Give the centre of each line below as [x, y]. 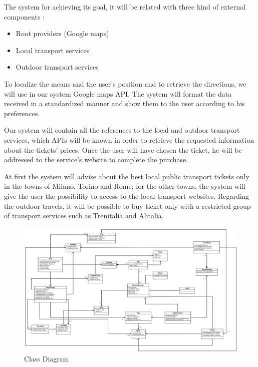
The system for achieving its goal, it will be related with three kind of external [125, 7]
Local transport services [53, 50]
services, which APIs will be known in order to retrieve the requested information [129, 139]
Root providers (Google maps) [62, 33]
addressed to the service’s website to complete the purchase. [96, 159]
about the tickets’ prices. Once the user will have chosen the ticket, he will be [123, 149]
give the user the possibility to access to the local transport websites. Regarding [127, 196]
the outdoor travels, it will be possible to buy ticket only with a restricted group [127, 206]
